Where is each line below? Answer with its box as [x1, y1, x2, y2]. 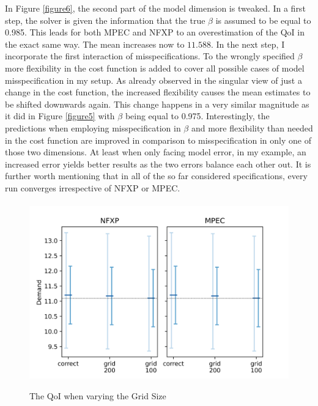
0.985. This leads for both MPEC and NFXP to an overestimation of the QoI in [5, 26, 305, 39]
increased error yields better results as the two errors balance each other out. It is [5, 157, 311, 170]
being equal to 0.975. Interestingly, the [125, 109, 270, 122]
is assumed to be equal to [215, 13, 311, 26]
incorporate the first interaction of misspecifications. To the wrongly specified [5, 50, 295, 62]
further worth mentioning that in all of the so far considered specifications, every [5, 169, 308, 182]
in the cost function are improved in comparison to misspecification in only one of [5, 133, 311, 146]
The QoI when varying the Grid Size [29, 389, 166, 402]
